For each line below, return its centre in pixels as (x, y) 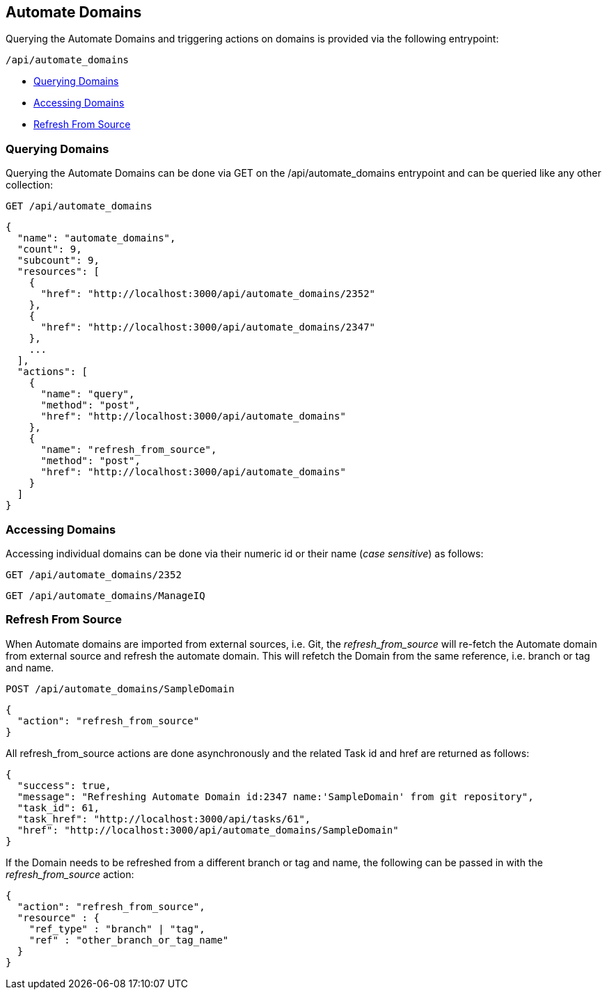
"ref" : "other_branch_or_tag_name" (129, 940)
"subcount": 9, (58, 261)
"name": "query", (88, 394)
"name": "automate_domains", (96, 238)
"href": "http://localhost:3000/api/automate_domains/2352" (208, 294)
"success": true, (64, 785)
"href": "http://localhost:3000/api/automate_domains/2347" (208, 327)
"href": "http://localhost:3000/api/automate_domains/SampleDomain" (208, 830)
